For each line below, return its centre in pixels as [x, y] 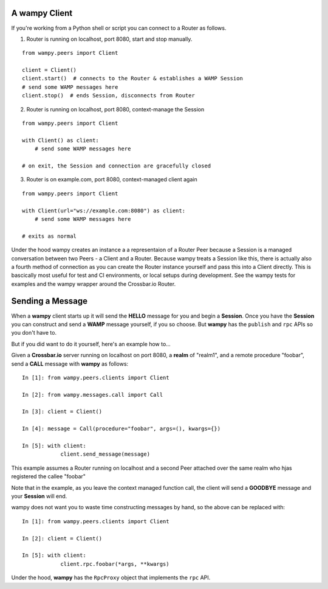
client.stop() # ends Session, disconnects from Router [109, 96]
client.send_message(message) [105, 454]
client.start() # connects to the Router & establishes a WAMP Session [132, 78]
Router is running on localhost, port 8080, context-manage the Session [115, 109]
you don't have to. [34, 333]
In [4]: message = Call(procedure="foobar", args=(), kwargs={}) [121, 429]
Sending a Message [50, 301]
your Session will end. [39, 496]
